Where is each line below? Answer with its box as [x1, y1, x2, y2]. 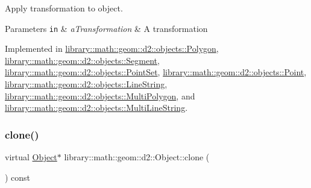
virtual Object [5, 151, 57, 163]
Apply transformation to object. [5, 2, 123, 14]
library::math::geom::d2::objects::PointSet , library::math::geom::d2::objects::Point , [5, 66, 307, 78]
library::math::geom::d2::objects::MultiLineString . [5, 101, 188, 114]
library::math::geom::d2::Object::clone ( [64, 151, 210, 163]
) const [5, 171, 31, 183]
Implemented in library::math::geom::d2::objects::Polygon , [5, 42, 219, 55]
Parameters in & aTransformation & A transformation [5, 22, 208, 34]
